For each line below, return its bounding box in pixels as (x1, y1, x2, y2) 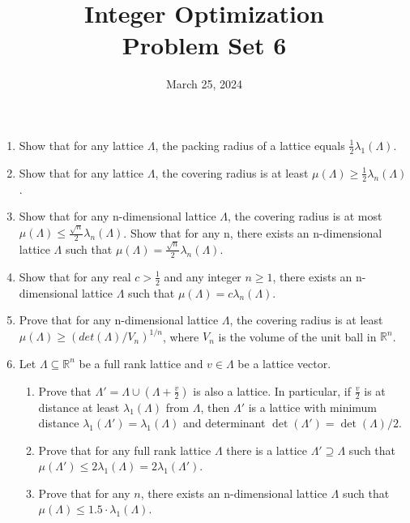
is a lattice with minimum (248, 398, 378, 415)
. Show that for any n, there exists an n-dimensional (123, 224, 382, 241)
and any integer (164, 268, 241, 285)
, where (162, 328, 199, 345)
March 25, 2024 (165, 75, 243, 92)
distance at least (38, 398, 120, 415)
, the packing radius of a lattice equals (155, 136, 345, 153)
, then (200, 398, 230, 415)
